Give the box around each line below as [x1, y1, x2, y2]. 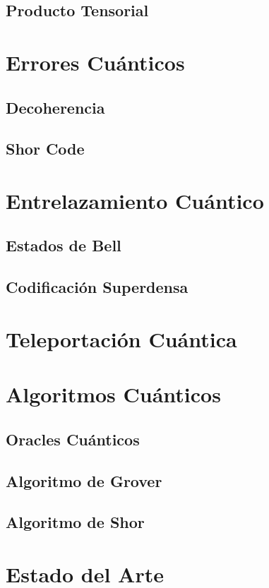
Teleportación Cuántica [6, 324, 237, 353]
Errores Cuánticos [6, 47, 185, 76]
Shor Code [6, 138, 85, 160]
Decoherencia [6, 96, 105, 118]
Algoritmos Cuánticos [6, 380, 221, 409]
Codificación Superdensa [6, 276, 189, 298]
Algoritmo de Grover [6, 469, 162, 491]
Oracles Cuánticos [6, 428, 140, 450]
